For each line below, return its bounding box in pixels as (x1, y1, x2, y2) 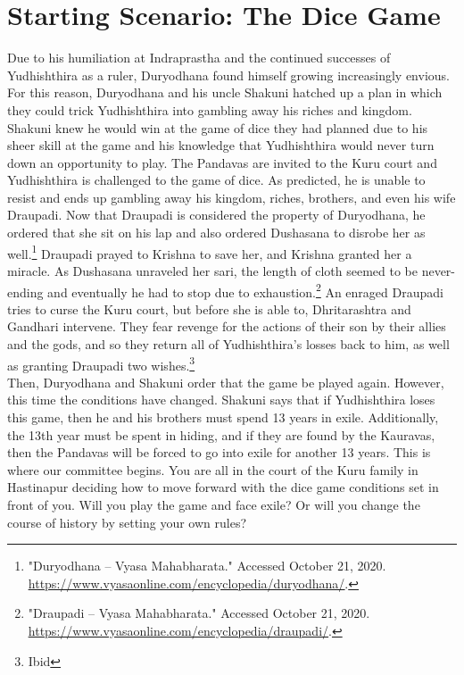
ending (7, 282, 44, 301)
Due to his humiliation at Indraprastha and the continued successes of (7, 48, 391, 67)
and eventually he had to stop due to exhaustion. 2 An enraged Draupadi (47, 279, 443, 301)
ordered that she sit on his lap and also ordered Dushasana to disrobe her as (7, 223, 426, 242)
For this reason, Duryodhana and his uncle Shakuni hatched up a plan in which (7, 83, 443, 102)
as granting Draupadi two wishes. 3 (7, 353, 195, 374)
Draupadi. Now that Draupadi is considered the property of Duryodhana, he (7, 205, 426, 224)
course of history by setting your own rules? (7, 512, 247, 531)
